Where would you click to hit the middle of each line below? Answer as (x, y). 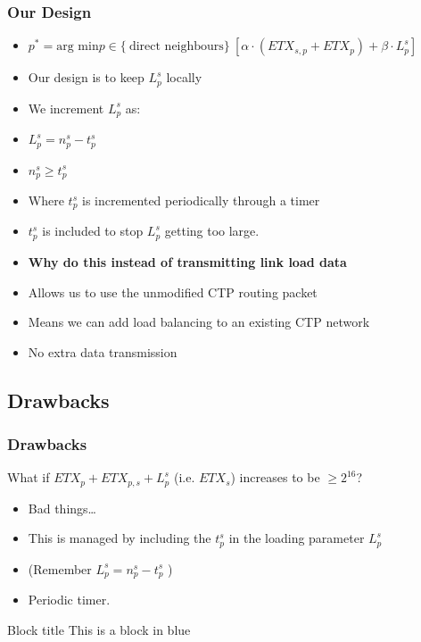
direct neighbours (176, 47)
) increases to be (275, 477)
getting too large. (212, 231)
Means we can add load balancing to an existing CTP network (199, 322)
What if (29, 477)
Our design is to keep (86, 77)
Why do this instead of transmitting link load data (187, 261)
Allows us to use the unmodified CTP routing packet (173, 292)
